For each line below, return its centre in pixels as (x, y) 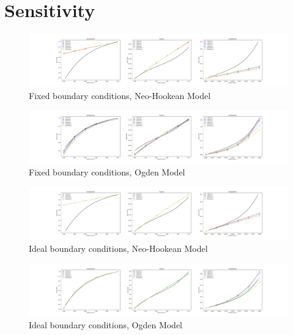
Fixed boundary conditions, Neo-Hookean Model (120, 95)
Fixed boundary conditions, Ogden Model (107, 171)
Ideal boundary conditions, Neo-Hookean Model (118, 248)
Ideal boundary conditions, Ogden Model (106, 325)
